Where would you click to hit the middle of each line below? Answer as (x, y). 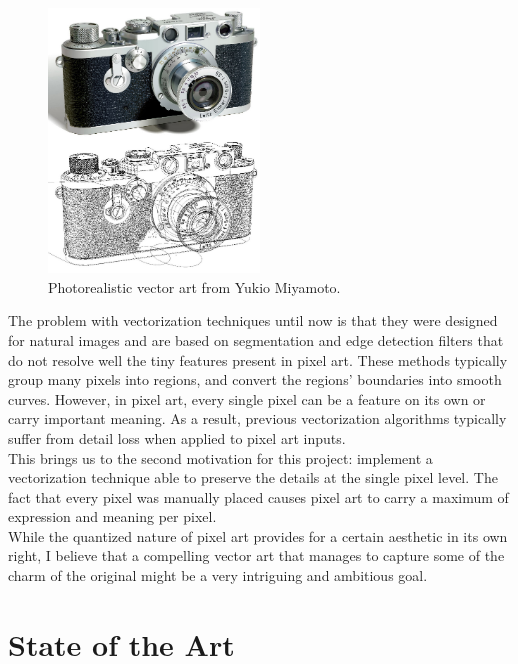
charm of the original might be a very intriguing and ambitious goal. (218, 575)
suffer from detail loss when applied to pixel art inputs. (177, 437)
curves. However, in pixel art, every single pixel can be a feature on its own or (247, 398)
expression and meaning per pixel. (112, 516)
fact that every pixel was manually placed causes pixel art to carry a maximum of (258, 496)
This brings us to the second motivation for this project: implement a (220, 457)
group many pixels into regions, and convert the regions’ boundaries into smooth (255, 379)
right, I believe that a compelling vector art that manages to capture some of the (256, 555)
